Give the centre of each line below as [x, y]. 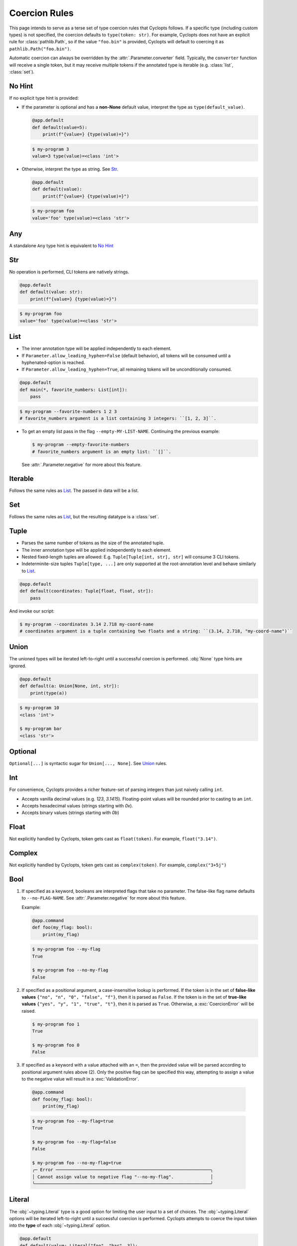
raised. [29, 1011]
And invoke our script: [32, 611]
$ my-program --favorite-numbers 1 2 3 [68, 411]
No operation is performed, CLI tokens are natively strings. [69, 272]
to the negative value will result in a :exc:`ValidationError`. [80, 1079]
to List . [29, 571]
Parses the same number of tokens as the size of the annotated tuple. [93, 543]
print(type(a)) [49, 693]
